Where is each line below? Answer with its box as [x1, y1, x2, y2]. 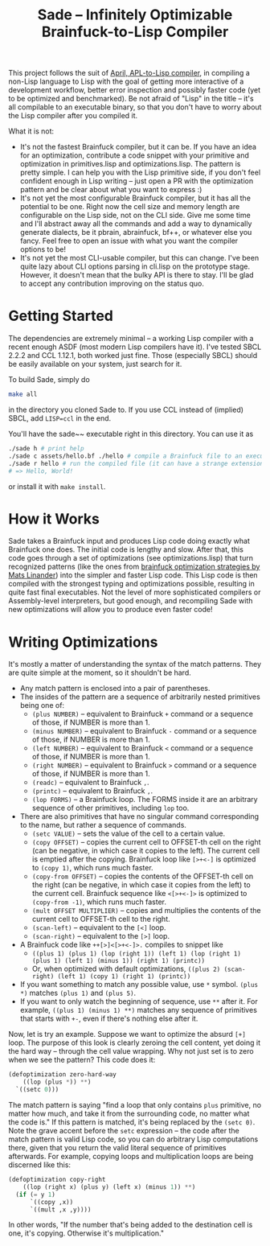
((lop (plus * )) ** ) [22, 1078, 92, 1087]
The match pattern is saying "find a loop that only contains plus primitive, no [8, 1100, 262, 1109]
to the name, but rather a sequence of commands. [19, 820, 187, 830]
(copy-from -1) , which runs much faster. [31, 897, 167, 907]
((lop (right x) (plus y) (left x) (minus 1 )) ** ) [22, 1182, 196, 1191]
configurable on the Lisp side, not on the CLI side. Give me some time [19, 211, 251, 220]
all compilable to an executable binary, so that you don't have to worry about [8, 102, 262, 112]
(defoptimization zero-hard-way [8, 1071, 117, 1079]
